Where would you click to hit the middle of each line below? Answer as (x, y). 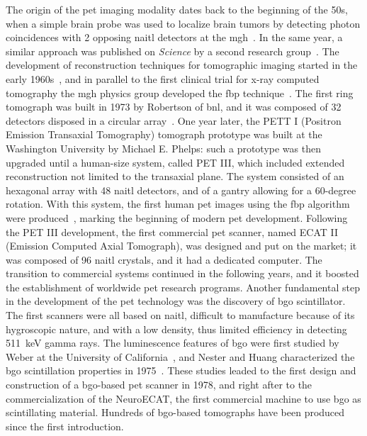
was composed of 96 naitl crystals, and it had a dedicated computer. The (164, 259)
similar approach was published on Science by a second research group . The (173, 51)
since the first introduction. (65, 426)
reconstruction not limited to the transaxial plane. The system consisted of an (175, 176)
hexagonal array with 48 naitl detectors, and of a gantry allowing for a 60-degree (181, 190)
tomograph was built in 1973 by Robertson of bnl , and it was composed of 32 (174, 107)
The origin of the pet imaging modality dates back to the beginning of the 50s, (177, 9)
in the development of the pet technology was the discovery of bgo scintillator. (176, 301)
